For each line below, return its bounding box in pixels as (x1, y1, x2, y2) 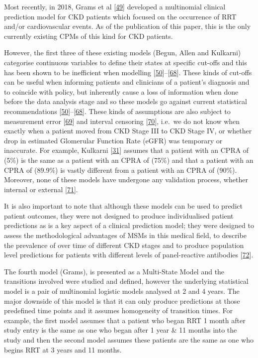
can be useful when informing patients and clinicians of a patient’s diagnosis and (4, 77, 250, 87)
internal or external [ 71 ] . (4, 184, 78, 194)
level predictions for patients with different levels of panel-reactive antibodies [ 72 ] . (4, 249, 254, 260)
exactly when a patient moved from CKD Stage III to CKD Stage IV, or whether (4, 125, 252, 136)
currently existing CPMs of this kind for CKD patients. (4, 30, 173, 41)
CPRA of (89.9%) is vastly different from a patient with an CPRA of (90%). (4, 164, 237, 175)
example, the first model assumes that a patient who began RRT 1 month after (4, 315, 246, 325)
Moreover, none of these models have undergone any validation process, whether (4, 174, 248, 185)
